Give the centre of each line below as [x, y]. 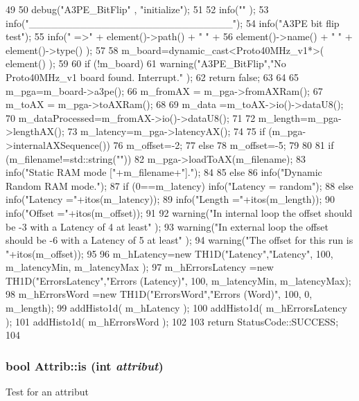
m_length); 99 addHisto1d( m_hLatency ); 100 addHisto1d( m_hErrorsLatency [176, 308]
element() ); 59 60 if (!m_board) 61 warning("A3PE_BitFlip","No [146, 63]
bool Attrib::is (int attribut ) [85, 365]
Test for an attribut [47, 392]
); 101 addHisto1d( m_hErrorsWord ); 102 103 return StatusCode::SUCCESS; [172, 321]
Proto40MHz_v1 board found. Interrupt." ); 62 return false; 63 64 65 [152, 77]
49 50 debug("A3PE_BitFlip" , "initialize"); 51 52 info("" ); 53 [137, 9]
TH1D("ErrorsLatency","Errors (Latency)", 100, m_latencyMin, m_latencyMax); [178, 280]
